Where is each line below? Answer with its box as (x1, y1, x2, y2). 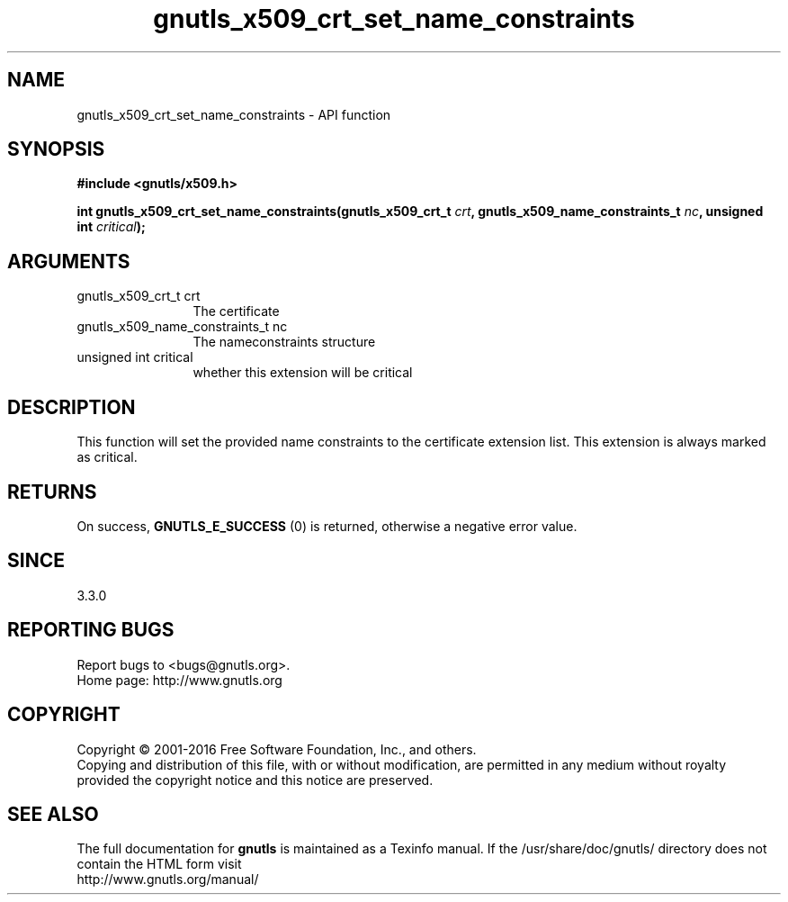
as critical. (76, 449, 138, 465)
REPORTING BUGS (7, 618, 175, 642)
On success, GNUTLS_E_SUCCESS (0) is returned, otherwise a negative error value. (76, 518, 578, 534)
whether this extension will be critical (193, 365, 413, 381)
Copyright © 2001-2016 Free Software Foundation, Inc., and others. (76, 741, 477, 757)
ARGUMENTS (7, 249, 130, 273)
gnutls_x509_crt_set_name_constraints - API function (76, 106, 391, 122)
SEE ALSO (7, 802, 99, 825)
